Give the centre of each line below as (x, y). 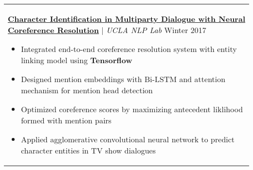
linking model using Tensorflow (77, 60)
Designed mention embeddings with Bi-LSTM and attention (123, 79)
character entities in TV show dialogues (88, 150)
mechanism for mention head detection (87, 90)
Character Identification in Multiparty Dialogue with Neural (127, 19)
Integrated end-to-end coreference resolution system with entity (129, 49)
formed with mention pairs (66, 120)
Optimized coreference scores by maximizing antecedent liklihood (132, 109)
